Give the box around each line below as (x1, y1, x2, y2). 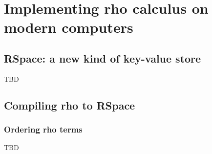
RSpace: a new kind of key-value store (4, 50, 201, 66)
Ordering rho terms (4, 123, 83, 135)
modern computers (4, 17, 133, 37)
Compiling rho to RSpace (4, 97, 135, 112)
